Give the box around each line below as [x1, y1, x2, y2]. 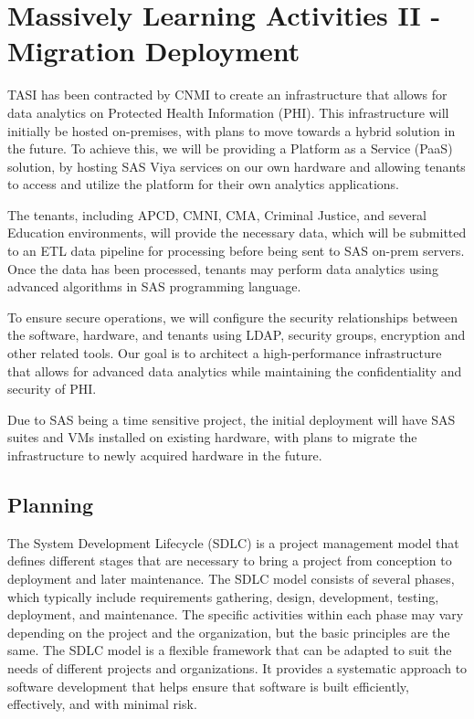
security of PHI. [7, 379, 97, 398]
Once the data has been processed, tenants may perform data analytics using [7, 259, 438, 278]
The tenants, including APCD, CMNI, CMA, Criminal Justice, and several [7, 205, 427, 224]
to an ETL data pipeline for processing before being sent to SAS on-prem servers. [7, 241, 465, 260]
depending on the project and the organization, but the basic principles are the [7, 622, 450, 641]
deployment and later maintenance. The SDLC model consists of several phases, [7, 568, 455, 587]
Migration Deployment [7, 32, 300, 69]
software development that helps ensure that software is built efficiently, [7, 676, 409, 695]
